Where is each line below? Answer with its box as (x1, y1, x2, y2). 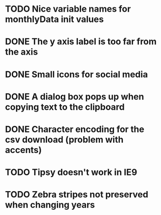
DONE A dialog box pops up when (5, 91, 144, 102)
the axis (5, 46, 38, 58)
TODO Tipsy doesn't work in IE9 (5, 167, 138, 178)
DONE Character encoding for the (5, 123, 144, 135)
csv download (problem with (5, 134, 124, 145)
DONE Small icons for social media (5, 69, 148, 80)
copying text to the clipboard (5, 101, 125, 113)
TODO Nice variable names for (5, 3, 131, 15)
